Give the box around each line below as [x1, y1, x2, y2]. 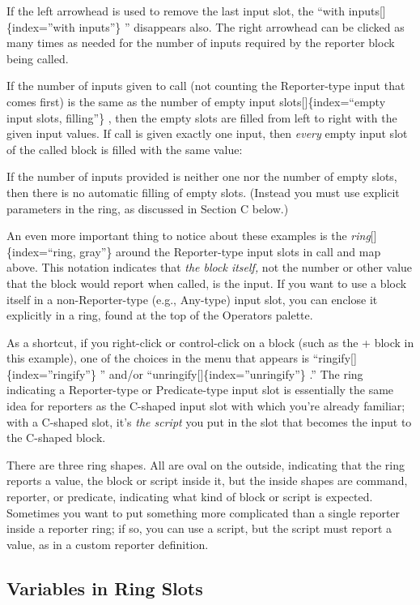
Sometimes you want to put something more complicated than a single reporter [6, 504, 401, 521]
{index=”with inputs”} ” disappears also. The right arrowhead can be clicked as [6, 18, 405, 35]
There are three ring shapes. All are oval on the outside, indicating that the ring [6, 456, 405, 473]
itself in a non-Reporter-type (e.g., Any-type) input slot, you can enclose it [6, 290, 378, 307]
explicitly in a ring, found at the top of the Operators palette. [6, 307, 313, 324]
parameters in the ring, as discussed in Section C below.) [6, 200, 289, 217]
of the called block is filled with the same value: [6, 140, 243, 157]
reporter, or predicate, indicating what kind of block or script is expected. [6, 488, 373, 505]
